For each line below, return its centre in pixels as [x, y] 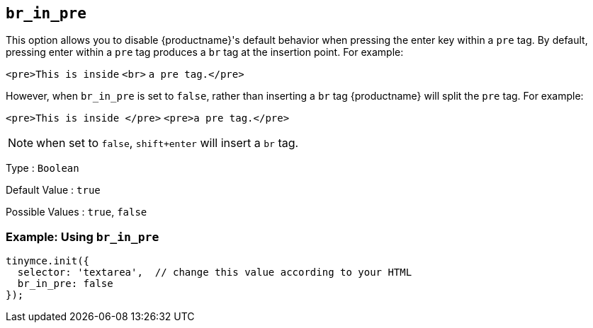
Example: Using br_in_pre [83, 236]
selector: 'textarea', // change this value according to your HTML [215, 273]
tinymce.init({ [48, 261]
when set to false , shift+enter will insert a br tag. [168, 143]
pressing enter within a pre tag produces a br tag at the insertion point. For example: [205, 52]
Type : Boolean [43, 168]
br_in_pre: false [65, 284]
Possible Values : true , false [77, 212]
